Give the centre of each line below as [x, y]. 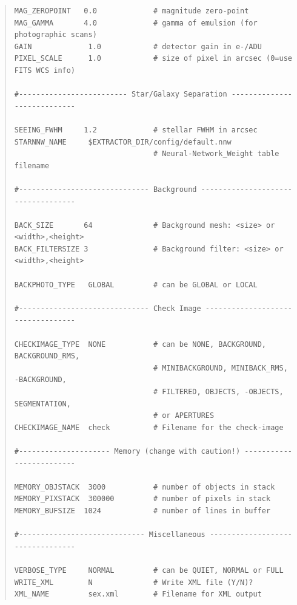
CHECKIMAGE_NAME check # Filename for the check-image [149, 427]
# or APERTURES [184, 416]
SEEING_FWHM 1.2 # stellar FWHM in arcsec [136, 130]
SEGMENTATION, [42, 404]
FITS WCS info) [45, 70]
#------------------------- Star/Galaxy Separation [121, 94]
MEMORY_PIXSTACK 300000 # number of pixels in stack [142, 499]
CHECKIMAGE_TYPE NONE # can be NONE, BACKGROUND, [140, 344]
